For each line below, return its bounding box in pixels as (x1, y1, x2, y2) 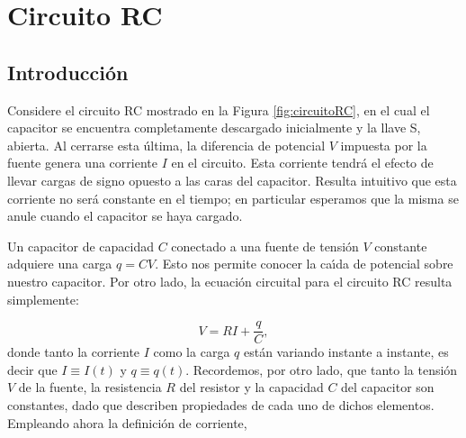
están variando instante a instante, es (243, 342, 449, 361)
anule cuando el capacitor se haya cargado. (7, 206, 243, 225)
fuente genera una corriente (7, 153, 157, 172)
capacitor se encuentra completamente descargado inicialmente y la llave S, (7, 118, 421, 137)
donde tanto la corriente (7, 342, 140, 361)
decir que (7, 360, 58, 379)
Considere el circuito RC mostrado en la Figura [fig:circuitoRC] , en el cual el (7, 100, 430, 119)
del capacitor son (341, 378, 435, 397)
